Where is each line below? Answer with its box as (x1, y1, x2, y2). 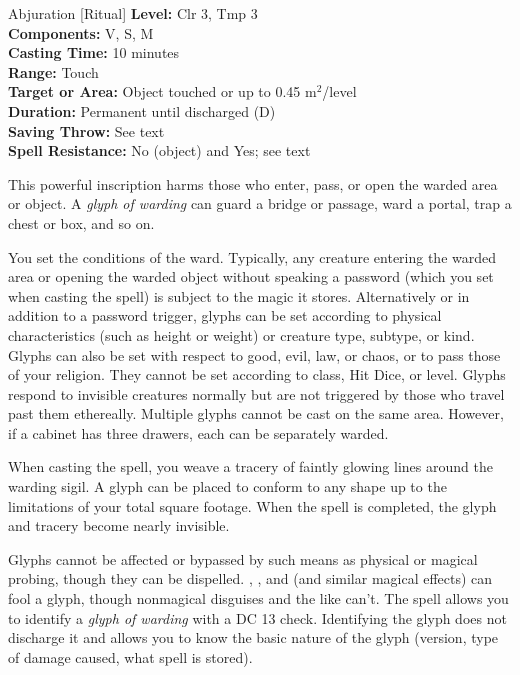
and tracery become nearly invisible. (8, 515, 230, 536)
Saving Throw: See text (8, 120, 165, 141)
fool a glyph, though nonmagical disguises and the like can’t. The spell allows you (8, 588, 509, 609)
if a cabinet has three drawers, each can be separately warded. (8, 422, 389, 443)
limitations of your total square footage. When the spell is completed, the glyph (8, 495, 497, 516)
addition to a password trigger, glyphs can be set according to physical (8, 305, 442, 326)
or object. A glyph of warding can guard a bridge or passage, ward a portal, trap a (8, 193, 512, 214)
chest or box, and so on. (8, 212, 155, 233)
